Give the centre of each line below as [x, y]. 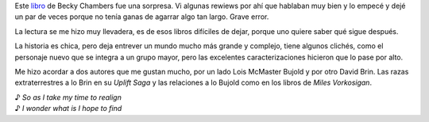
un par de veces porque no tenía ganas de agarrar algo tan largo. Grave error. [142, 17]
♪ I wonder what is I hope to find [68, 109]
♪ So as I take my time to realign [68, 97]
